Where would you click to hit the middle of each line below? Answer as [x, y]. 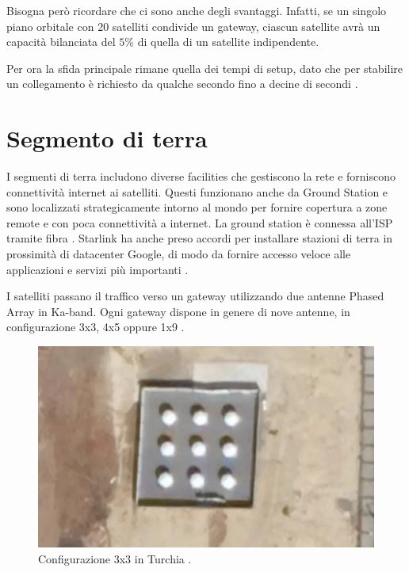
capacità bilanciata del [61, 42]
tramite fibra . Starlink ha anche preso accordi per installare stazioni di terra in [200, 238]
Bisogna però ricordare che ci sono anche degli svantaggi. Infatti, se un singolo [197, 10]
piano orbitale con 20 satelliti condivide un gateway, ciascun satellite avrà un [193, 26]
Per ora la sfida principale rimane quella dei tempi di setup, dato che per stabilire [205, 68]
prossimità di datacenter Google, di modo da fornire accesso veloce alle [179, 254]
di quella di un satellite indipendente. [228, 42]
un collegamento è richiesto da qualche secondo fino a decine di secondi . [182, 84]
